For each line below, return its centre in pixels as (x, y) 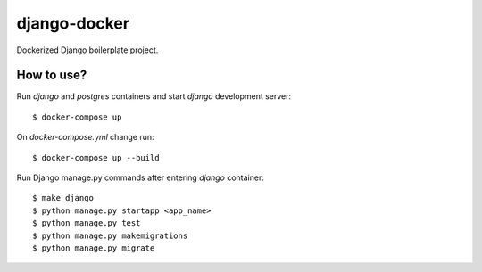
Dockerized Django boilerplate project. (87, 50)
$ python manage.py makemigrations (110, 235)
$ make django (63, 198)
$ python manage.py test (87, 223)
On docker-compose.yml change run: (86, 137)
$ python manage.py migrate (94, 248)
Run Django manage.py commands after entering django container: (141, 177)
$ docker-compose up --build (96, 157)
